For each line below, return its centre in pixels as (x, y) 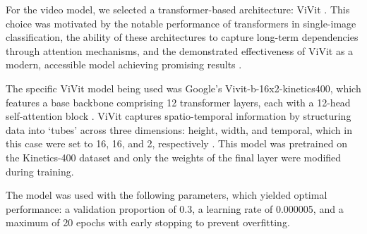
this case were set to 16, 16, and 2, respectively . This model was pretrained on (176, 143)
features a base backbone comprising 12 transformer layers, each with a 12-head (178, 102)
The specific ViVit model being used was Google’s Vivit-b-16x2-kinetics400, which (183, 88)
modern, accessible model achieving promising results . (124, 64)
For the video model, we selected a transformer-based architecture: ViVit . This (178, 9)
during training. (40, 171)
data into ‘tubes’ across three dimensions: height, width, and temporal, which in (179, 129)
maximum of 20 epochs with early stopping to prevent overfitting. (148, 222)
